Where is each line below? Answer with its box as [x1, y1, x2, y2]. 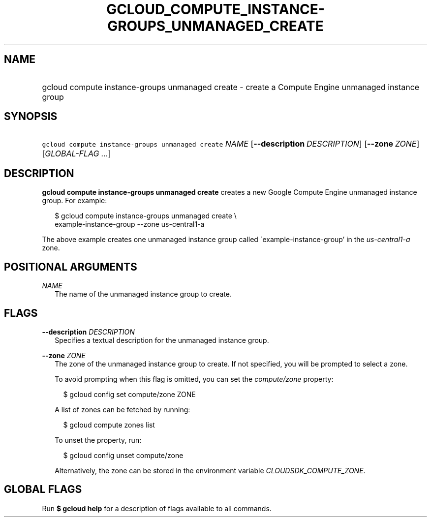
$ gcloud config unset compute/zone [63, 451, 184, 460]
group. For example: [42, 196, 107, 205]
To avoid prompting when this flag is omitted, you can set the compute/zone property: [55, 374, 334, 383]
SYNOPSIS [4, 110, 58, 123]
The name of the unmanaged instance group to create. [55, 290, 232, 299]
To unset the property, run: [55, 435, 142, 444]
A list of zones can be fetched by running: [55, 405, 190, 414]
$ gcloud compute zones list [63, 420, 155, 429]
